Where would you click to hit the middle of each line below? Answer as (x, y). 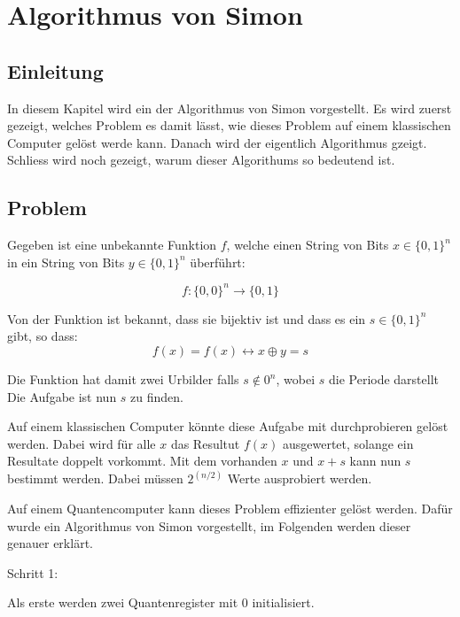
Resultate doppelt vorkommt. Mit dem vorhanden (142, 461)
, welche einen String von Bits (308, 245)
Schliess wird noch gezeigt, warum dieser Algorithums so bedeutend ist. (201, 160)
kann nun (375, 461)
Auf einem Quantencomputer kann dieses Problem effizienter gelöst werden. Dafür (230, 509)
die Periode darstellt (384, 379)
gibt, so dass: (43, 336)
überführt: (218, 262)
